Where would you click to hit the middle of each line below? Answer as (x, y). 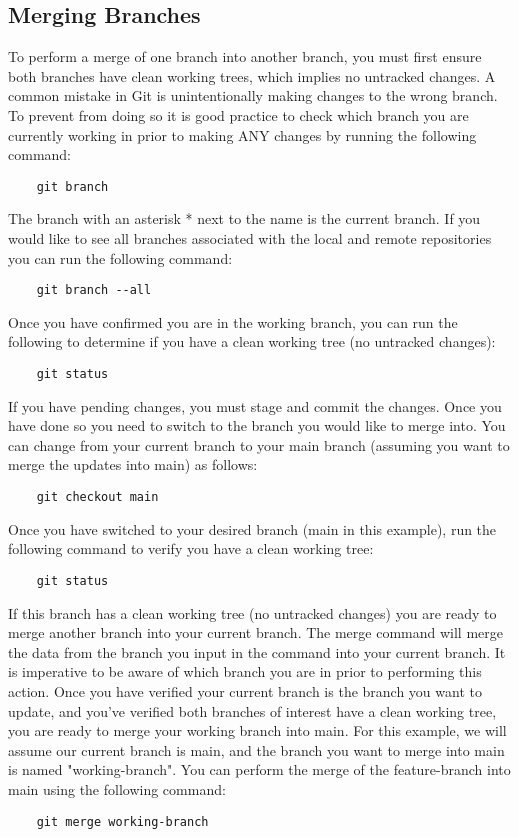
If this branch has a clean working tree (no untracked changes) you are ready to (252, 612)
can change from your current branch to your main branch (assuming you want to (259, 444)
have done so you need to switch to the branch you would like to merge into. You (257, 425)
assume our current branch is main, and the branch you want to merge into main (256, 749)
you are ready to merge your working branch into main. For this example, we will (257, 730)
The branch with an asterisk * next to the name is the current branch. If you (244, 218)
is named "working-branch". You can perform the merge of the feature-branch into (259, 769)
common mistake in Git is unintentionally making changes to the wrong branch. (253, 95)
